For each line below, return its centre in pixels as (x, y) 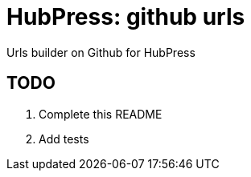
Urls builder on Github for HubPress (101, 52)
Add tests (64, 139)
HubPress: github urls (126, 17)
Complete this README (101, 114)
